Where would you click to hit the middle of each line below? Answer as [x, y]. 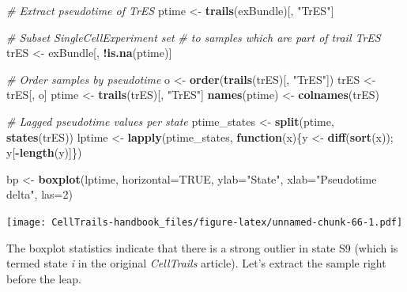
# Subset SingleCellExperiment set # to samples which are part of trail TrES [194, 37]
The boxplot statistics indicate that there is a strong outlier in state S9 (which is [202, 247]
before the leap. [44, 278]
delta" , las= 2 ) [40, 194]
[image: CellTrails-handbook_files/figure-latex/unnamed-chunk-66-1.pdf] [205, 222]
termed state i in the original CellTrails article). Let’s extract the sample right [196, 263]
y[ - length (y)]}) [44, 152]
